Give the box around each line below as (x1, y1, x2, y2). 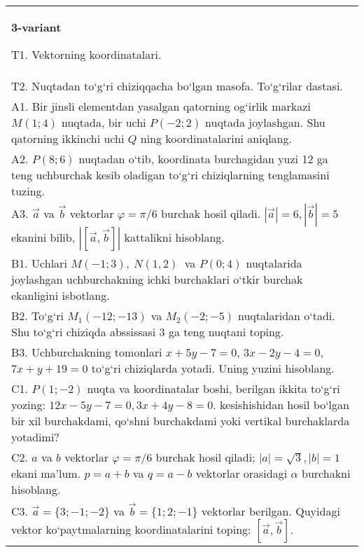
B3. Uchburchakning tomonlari (11, 344, 162, 360)
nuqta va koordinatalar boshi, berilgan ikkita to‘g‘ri (87, 380, 340, 396)
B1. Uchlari (11, 255, 67, 271)
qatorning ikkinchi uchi (11, 130, 125, 146)
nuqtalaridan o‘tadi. (237, 308, 335, 324)
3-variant (11, 19, 62, 35)
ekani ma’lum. (11, 465, 81, 481)
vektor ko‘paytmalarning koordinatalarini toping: (11, 520, 251, 537)
